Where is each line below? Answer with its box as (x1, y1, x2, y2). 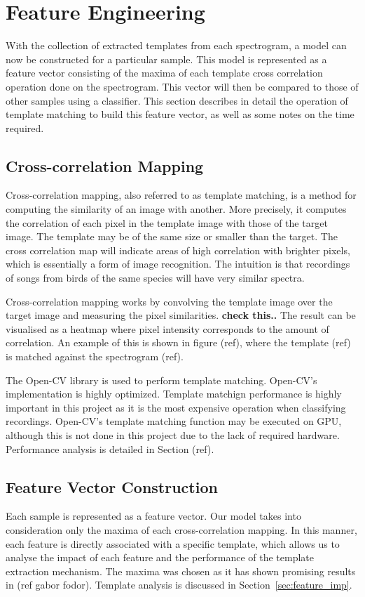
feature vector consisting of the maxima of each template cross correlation (6, 65, 323, 80)
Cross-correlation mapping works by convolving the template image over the (6, 294, 333, 308)
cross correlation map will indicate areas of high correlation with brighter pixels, (6, 242, 350, 257)
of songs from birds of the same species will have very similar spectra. (6, 270, 305, 285)
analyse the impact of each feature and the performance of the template (6, 550, 315, 565)
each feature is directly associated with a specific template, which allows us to (6, 536, 340, 551)
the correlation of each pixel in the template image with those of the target (6, 215, 328, 230)
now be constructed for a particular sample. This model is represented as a (6, 51, 327, 66)
